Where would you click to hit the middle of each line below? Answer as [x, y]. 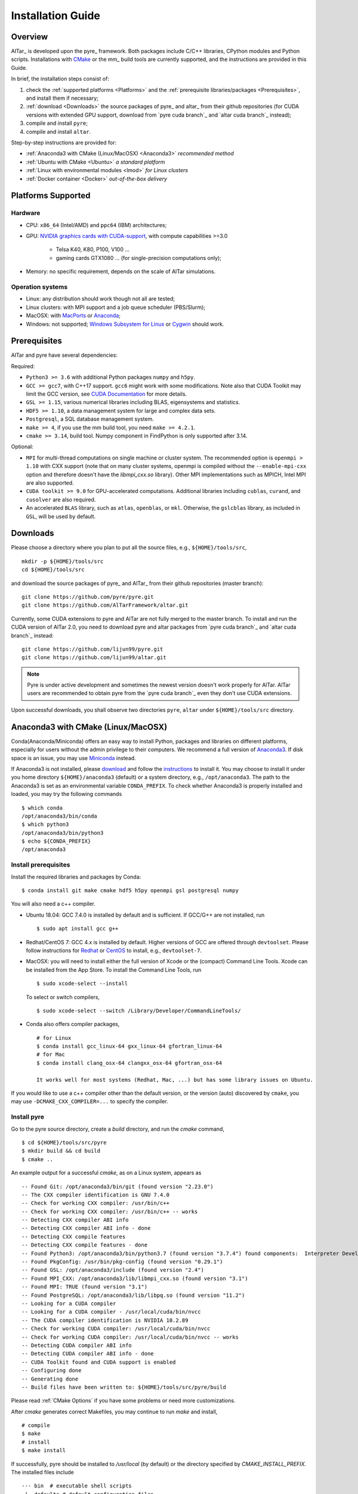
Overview [30, 37]
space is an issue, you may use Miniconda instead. [74, 758]
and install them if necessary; [62, 98]
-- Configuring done [52, 1371]
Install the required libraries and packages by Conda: [76, 877]
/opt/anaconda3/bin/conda [60, 816]
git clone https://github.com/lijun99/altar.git [94, 658]
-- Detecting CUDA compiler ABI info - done [88, 1354]
